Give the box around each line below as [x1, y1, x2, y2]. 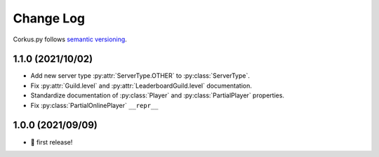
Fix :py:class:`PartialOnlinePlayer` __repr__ [30, 101, 159, 109]
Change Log [13, 11, 86, 26]
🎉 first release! [30, 137, 73, 146]
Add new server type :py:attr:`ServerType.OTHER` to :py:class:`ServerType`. [30, 71, 251, 80]
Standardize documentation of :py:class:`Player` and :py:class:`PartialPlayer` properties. [30, 91, 284, 100]
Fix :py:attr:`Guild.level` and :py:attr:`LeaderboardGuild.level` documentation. [30, 81, 253, 90]
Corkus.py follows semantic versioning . [13, 35, 128, 43]
